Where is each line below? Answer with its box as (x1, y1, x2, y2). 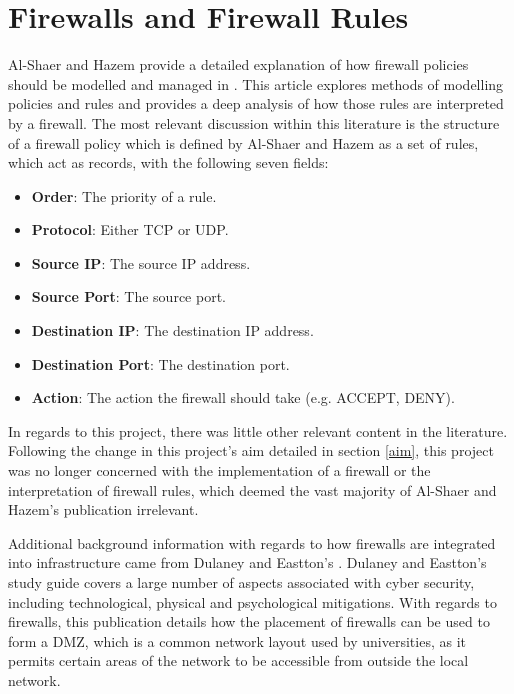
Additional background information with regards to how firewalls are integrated (8, 532, 496, 553)
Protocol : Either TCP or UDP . (31, 219, 229, 240)
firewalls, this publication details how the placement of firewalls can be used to (8, 611, 490, 632)
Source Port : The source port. (31, 286, 226, 307)
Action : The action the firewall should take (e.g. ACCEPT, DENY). (31, 387, 455, 408)
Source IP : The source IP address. (31, 252, 251, 273)
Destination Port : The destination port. (31, 353, 290, 374)
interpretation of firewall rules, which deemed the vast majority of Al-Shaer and (8, 479, 497, 500)
